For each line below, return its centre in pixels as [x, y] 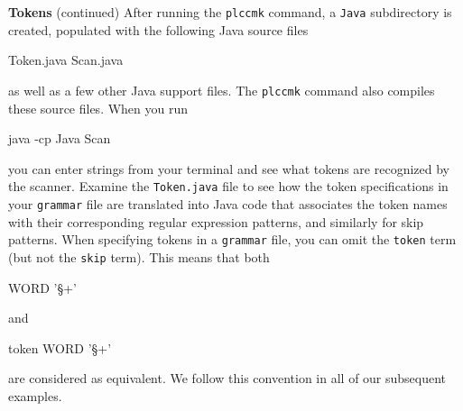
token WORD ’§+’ [60, 347]
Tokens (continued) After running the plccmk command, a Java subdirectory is [230, 12]
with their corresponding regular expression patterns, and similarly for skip [216, 221]
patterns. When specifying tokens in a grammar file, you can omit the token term [232, 239]
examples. [35, 395]
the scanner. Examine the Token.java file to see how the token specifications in [228, 186]
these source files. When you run [98, 108]
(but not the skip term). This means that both [139, 256]
